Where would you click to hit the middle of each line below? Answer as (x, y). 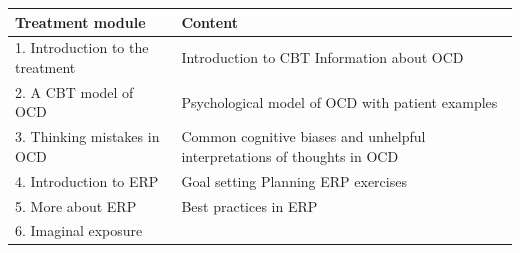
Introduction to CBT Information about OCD (322, 57)
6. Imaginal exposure (79, 230)
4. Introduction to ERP (87, 180)
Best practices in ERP (249, 205)
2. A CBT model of (74, 91)
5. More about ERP (76, 205)
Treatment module (80, 21)
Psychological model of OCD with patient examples (339, 101)
